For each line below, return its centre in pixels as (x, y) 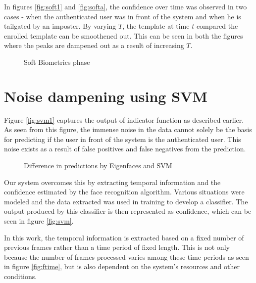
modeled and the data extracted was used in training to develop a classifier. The (126, 201)
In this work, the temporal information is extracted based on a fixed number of (124, 237)
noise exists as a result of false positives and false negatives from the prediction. (125, 149)
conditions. (21, 276)
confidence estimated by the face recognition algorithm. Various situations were (124, 192)
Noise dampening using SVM (106, 96)
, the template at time (156, 26)
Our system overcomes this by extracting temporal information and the (112, 182)
